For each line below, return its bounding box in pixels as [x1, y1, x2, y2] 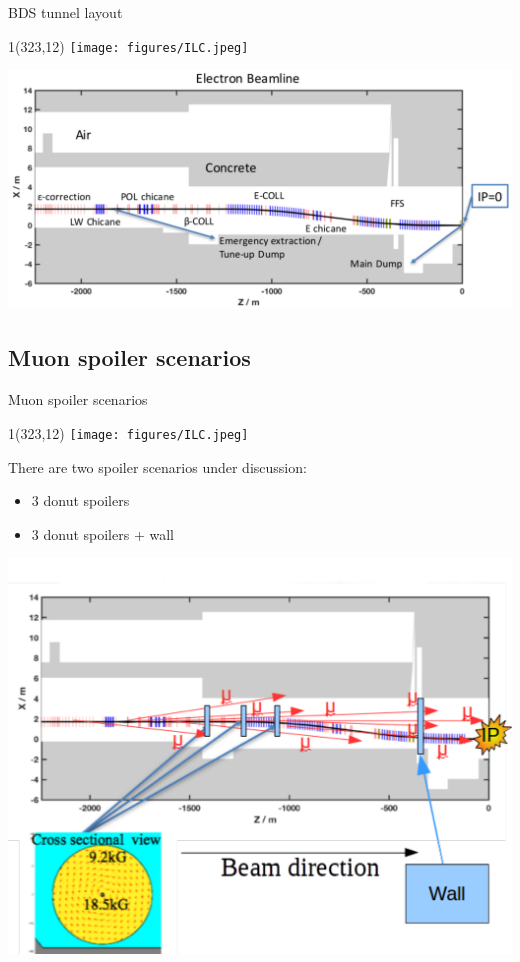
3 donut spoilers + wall [31, 523, 174, 544]
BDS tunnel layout [8, 2, 123, 22]
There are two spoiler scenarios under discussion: [8, 456, 307, 477]
